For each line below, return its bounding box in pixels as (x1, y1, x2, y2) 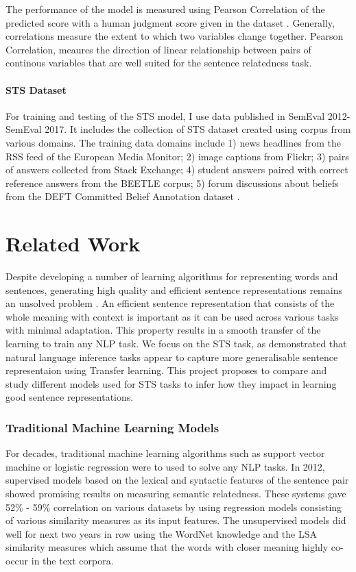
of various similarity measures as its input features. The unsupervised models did (5, 513, 346, 527)
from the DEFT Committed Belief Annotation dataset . (5, 189, 240, 203)
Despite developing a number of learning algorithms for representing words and (5, 269, 338, 284)
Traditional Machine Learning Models (5, 419, 219, 436)
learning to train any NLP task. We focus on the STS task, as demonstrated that (5, 336, 347, 351)
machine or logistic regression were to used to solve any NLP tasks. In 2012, (5, 459, 325, 473)
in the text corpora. (31, 553, 114, 567)
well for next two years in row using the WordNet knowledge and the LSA (5, 526, 317, 540)
